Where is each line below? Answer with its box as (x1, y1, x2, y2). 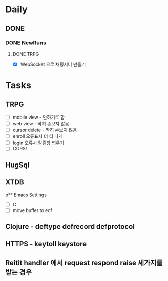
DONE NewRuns (5, 39, 46, 46)
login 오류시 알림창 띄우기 (12, 139, 65, 146)
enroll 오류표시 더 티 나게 (12, 133, 63, 139)
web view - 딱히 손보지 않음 (12, 121, 69, 126)
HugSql (5, 160, 30, 169)
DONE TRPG (12, 51, 39, 57)
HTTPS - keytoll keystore (5, 240, 87, 248)
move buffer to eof (12, 207, 53, 213)
